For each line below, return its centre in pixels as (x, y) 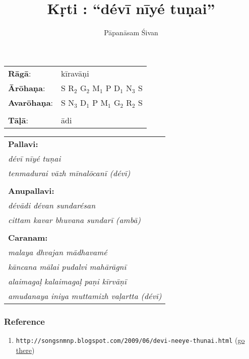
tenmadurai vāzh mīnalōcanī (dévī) (69, 173)
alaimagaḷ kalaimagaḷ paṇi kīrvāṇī (67, 281)
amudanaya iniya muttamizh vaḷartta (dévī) (85, 296)
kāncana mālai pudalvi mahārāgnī (67, 266)
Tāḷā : (18, 120)
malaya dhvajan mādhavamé (58, 252)
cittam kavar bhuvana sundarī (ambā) (74, 220)
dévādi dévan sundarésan (52, 205)
